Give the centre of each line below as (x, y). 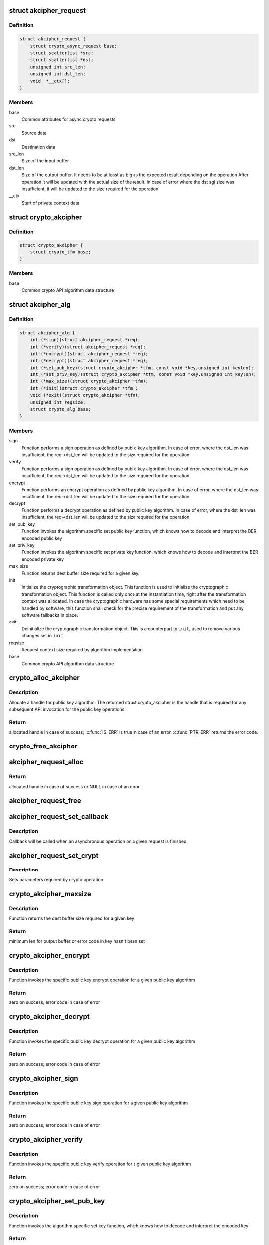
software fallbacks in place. (50, 615)
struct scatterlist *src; (62, 53)
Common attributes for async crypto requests (68, 119)
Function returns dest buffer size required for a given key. (81, 573)
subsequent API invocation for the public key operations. (67, 709)
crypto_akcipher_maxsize (50, 894)
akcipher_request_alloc (46, 762)
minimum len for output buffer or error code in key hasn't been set (77, 941)
